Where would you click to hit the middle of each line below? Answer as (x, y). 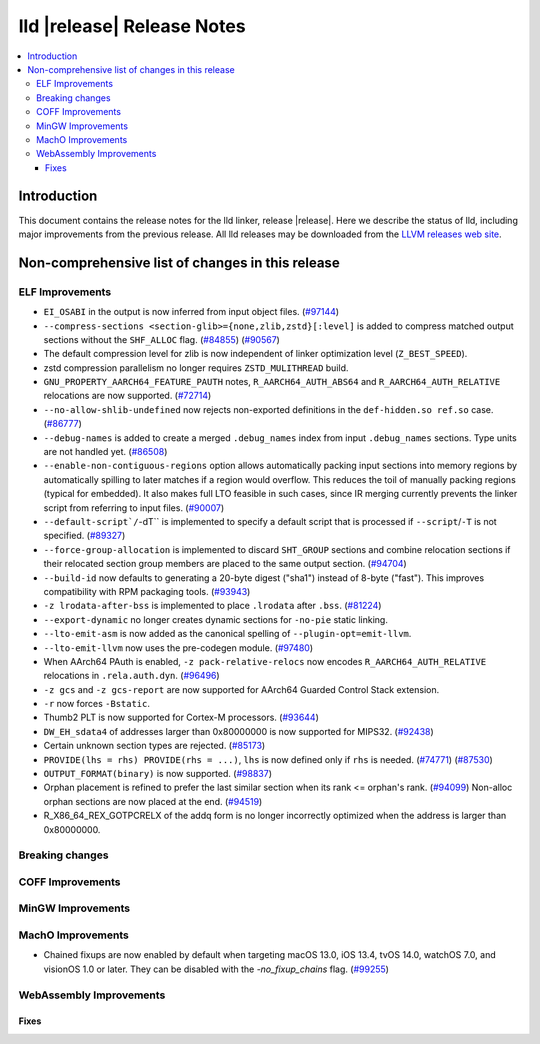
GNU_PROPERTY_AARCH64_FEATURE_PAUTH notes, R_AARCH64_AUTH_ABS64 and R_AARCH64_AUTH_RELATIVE (272, 382)
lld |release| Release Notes (132, 26)
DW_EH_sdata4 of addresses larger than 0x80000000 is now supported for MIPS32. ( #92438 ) (238, 731)
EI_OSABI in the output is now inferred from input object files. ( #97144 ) (191, 312)
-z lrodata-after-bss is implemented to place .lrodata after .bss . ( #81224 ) (212, 606)
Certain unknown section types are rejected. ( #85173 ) (154, 746)
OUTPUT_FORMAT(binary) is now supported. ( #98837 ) (157, 774)
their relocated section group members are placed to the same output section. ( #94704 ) (225, 564)
